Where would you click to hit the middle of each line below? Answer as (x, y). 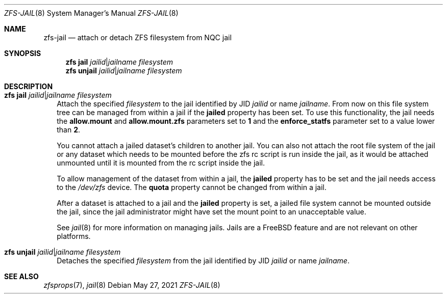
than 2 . (68, 130)
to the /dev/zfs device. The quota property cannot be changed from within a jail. (192, 187)
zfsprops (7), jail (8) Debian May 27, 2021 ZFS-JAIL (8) (132, 285)
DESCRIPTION (29, 86)
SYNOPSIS (23, 53)
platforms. (74, 236)
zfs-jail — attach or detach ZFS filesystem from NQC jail (138, 37)
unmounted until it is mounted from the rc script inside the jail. (161, 163)
